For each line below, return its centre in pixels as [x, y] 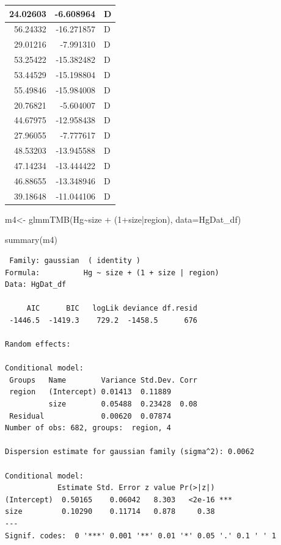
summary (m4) [31, 240]
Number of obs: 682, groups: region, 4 [88, 428]
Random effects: [38, 345]
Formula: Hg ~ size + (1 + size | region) [112, 272]
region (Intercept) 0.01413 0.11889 [90, 392]
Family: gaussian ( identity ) [75, 260]
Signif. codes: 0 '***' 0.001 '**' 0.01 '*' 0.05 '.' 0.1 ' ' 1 [140, 536]
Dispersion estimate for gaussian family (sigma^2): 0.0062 [130, 452]
